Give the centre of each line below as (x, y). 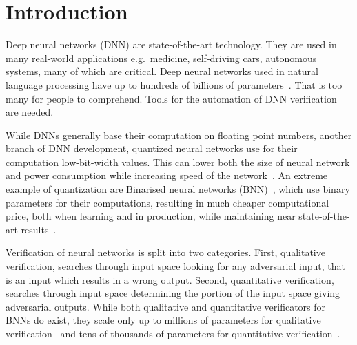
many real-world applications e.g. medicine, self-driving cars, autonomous (161, 57)
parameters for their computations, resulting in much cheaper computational (167, 202)
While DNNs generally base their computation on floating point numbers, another (179, 135)
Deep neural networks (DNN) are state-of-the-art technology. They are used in (171, 44)
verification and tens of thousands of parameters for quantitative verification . (173, 333)
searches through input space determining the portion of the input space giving (173, 293)
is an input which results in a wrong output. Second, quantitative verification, (170, 279)
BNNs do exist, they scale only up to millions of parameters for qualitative (163, 320)
